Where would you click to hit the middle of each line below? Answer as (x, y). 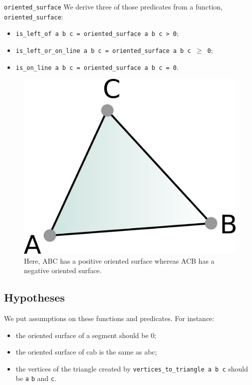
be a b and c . (36, 378)
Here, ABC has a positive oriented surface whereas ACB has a (119, 260)
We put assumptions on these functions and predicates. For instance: (109, 318)
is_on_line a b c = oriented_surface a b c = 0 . (97, 67)
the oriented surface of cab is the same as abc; (86, 352)
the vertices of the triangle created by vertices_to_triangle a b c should (132, 368)
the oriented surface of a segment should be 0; (86, 335)
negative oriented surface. (63, 270)
